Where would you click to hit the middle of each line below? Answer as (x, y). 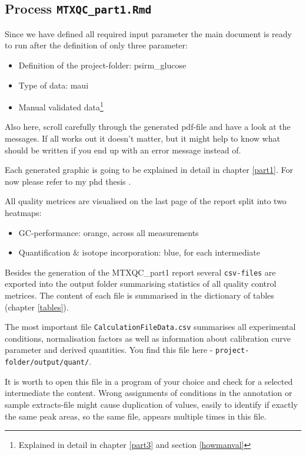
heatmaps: (23, 212)
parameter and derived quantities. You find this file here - (109, 350)
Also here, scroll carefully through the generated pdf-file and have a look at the (148, 127)
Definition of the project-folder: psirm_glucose (102, 65)
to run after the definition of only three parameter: (96, 45)
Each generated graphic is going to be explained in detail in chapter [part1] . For (149, 170)
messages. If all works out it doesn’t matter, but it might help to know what (142, 138)
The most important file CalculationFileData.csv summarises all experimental (150, 327)
